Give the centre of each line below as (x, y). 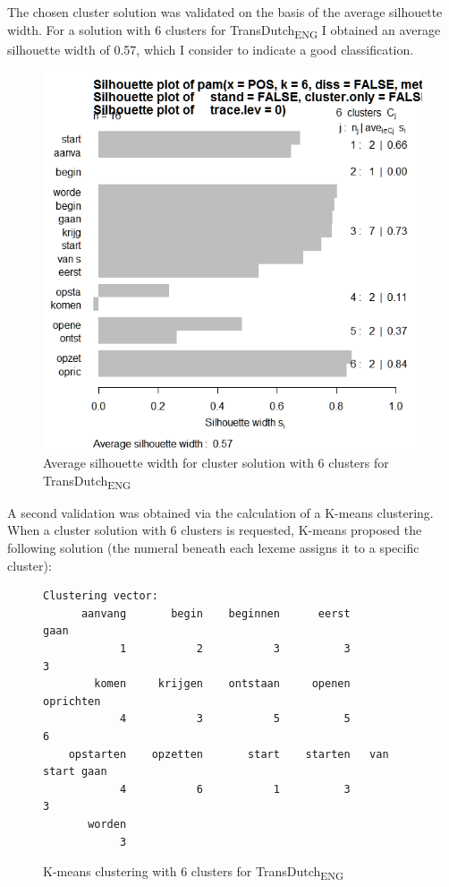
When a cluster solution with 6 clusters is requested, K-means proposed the (215, 530)
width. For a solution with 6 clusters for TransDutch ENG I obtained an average (224, 30)
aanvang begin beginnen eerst (216, 613)
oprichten (72, 701)
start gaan (75, 772)
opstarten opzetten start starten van (229, 754)
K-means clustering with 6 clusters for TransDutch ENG (194, 872)
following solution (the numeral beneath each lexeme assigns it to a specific (213, 548)
